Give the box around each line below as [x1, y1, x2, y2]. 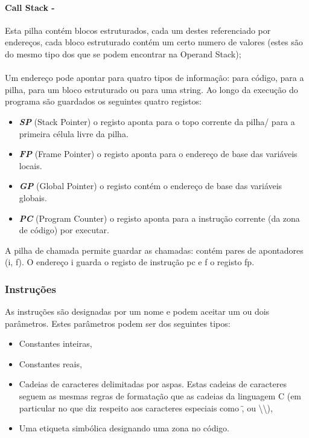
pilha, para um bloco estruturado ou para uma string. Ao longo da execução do [5, 83, 298, 95]
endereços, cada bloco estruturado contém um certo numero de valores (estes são [5, 36, 303, 48]
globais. [19, 191, 47, 204]
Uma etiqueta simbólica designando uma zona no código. [19, 422, 230, 434]
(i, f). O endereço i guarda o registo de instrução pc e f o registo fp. [5, 256, 255, 268]
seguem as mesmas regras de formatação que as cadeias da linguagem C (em [19, 390, 302, 402]
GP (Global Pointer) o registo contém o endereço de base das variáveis [19, 179, 282, 192]
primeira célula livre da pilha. [19, 127, 129, 140]
